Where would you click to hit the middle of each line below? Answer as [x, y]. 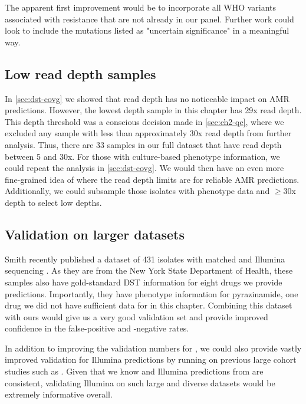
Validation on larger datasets [95, 234]
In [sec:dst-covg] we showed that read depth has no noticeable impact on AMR [147, 98]
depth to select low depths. [53, 202]
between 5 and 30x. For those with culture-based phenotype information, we [142, 156]
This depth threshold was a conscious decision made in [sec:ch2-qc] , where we [144, 121]
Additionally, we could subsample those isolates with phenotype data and [137, 191]
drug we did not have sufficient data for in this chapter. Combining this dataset [149, 305]
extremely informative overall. [59, 394]
